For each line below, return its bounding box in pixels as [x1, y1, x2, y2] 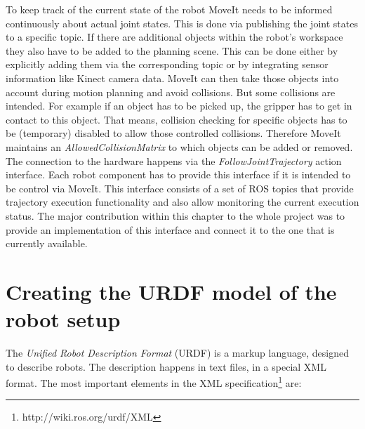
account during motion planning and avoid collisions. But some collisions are [6, 84, 336, 99]
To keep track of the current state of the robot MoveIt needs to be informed [6, 2, 333, 16]
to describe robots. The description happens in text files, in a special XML [6, 359, 326, 374]
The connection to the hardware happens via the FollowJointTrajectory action [6, 153, 342, 168]
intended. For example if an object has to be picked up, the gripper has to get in [6, 98, 352, 113]
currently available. [6, 236, 88, 251]
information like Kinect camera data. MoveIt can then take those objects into [6, 70, 339, 85]
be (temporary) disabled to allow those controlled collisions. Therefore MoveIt [6, 126, 341, 140]
